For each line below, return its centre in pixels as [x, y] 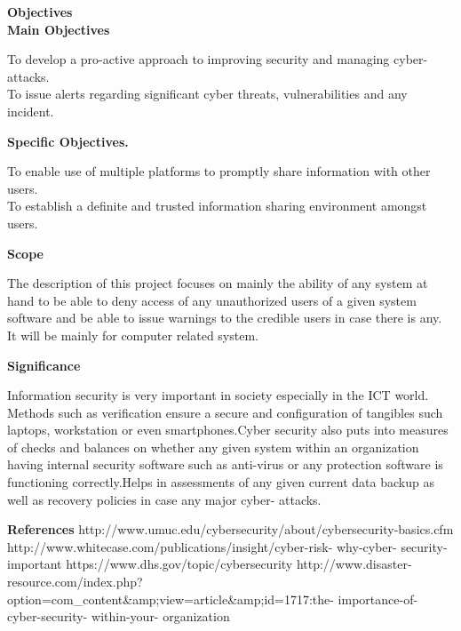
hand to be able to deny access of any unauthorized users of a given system [212, 300]
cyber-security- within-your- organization [119, 616]
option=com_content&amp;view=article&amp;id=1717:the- [171, 599]
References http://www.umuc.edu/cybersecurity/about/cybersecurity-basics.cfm [230, 529]
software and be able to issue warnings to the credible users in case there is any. [225, 318]
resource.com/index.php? [75, 582]
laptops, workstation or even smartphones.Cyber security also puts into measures [228, 430]
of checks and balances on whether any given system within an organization [213, 447]
